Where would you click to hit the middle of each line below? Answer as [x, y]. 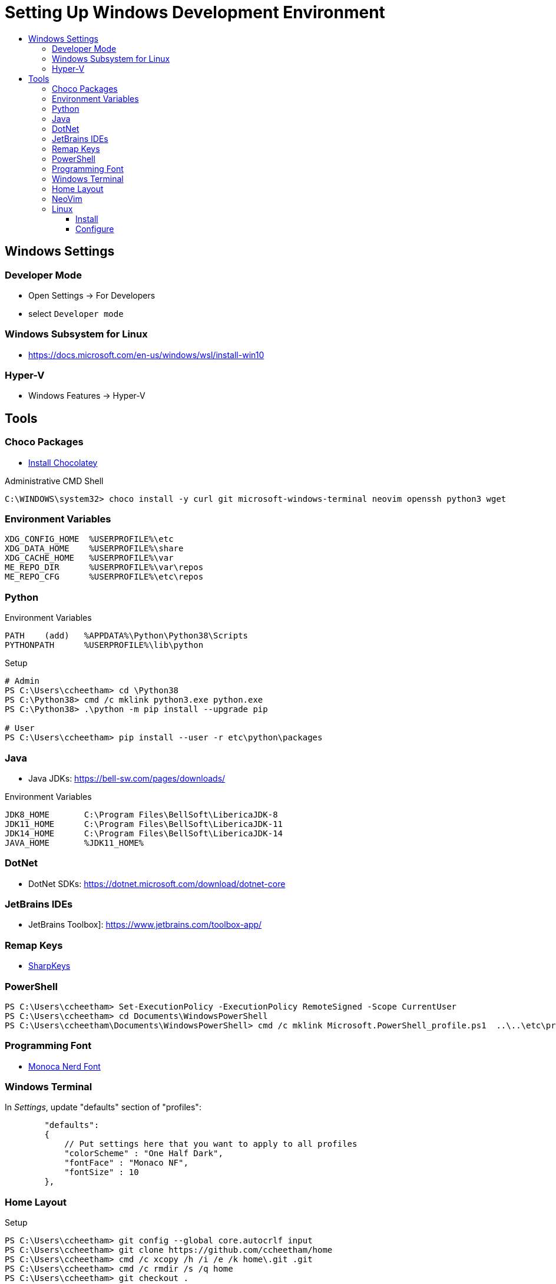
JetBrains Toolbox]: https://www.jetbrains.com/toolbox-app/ [145, 925]
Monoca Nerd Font [64, 1066]
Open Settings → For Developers [92, 295]
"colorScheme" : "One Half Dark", [144, 1154]
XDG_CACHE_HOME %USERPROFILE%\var [89, 558]
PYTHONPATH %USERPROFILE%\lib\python [104, 645]
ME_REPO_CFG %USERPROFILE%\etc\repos [104, 577]
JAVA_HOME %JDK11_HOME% [75, 843]
